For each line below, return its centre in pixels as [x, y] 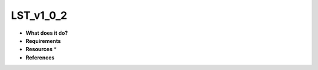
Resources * [41, 49]
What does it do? [47, 33]
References [40, 57]
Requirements [43, 41]
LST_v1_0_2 [39, 15]
